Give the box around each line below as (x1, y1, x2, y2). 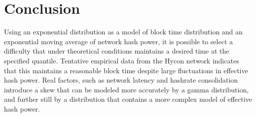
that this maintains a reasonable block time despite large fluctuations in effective (4, 65, 248, 75)
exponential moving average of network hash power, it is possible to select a (4, 36, 233, 46)
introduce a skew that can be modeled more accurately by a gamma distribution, (4, 84, 249, 94)
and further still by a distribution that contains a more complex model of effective (4, 94, 252, 104)
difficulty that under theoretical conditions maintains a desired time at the (4, 46, 229, 56)
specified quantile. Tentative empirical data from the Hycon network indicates (4, 55, 239, 65)
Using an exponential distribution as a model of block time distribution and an (4, 27, 243, 37)
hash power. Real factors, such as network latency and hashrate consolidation (4, 75, 238, 85)
